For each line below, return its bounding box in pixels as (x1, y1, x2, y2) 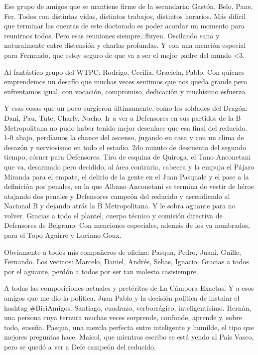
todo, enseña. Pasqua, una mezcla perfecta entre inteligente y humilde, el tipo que (4, 322, 255, 332)
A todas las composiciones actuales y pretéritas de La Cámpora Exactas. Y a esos (4, 283, 254, 293)
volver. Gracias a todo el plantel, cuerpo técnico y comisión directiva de (4, 210, 223, 220)
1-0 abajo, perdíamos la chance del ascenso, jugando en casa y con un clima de (4, 132, 244, 143)
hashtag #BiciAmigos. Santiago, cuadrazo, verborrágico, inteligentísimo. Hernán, (4, 302, 252, 313)
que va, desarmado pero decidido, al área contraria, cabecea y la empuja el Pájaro (4, 161, 255, 172)
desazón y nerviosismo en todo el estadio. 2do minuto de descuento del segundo (4, 142, 247, 152)
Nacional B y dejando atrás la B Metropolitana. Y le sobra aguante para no (4, 200, 236, 211)
